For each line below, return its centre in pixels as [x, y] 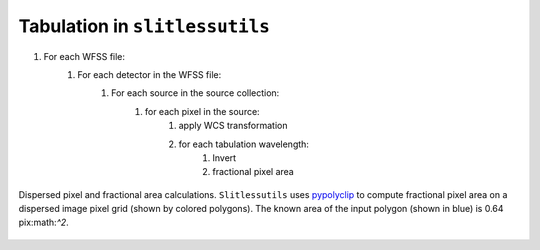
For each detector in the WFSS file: [149, 74]
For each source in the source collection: [195, 93]
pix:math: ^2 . [43, 222]
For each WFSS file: [84, 56]
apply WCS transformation [233, 126]
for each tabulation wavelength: [244, 144]
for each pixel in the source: [202, 111]
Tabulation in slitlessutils [144, 26]
